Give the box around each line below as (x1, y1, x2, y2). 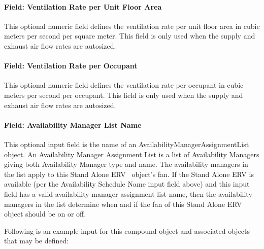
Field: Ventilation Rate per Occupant (4, 60, 138, 71)
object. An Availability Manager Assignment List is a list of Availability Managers (4, 149, 259, 159)
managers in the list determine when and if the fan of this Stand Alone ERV (4, 198, 242, 209)
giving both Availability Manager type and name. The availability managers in (4, 159, 248, 169)
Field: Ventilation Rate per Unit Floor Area (4, 1, 162, 12)
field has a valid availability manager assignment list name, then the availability (4, 188, 252, 199)
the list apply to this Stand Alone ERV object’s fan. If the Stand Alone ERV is (4, 168, 254, 179)
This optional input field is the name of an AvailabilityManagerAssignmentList (4, 138, 249, 149)
